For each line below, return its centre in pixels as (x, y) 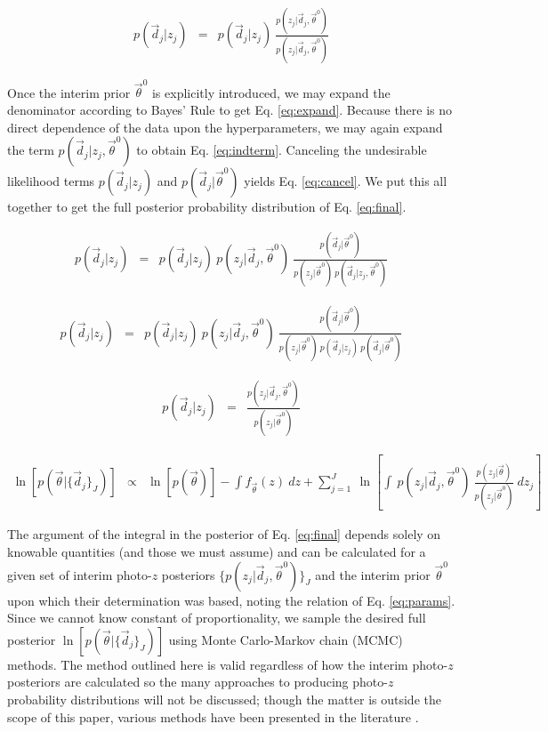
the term (31, 150)
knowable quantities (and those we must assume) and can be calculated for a (217, 551)
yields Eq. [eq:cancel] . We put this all (346, 181)
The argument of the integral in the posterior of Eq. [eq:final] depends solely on (224, 534)
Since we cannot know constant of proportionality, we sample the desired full (217, 618)
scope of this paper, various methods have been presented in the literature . (213, 716)
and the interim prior (373, 574)
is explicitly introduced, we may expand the (271, 92)
